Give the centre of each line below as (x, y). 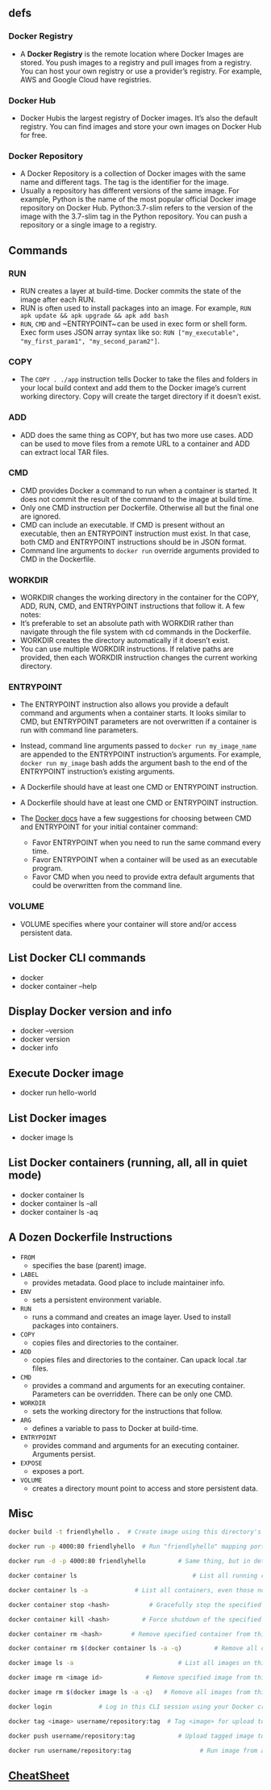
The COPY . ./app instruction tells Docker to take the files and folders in (139, 379)
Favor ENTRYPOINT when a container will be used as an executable (145, 860)
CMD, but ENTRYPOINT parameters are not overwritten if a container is (138, 722)
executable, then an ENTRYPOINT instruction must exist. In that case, (135, 533)
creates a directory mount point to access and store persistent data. (145, 1488)
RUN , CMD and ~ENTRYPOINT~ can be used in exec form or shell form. (133, 323)
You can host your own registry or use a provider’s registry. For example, (141, 71)
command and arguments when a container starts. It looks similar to (133, 713)
